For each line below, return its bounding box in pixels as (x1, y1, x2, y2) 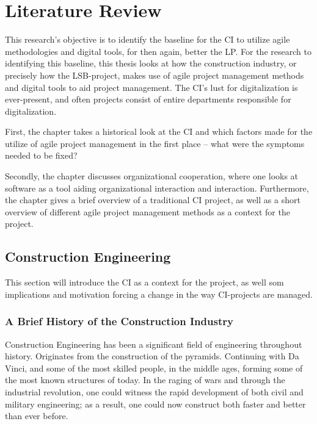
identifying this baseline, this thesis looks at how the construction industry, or (5, 57, 297, 70)
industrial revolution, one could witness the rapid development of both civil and (5, 386, 304, 398)
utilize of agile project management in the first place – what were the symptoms (5, 137, 305, 149)
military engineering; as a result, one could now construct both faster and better (5, 397, 306, 410)
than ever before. (5, 409, 68, 422)
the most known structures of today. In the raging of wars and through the (5, 373, 285, 386)
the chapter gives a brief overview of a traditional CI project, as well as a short (5, 193, 301, 206)
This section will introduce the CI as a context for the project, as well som (5, 276, 284, 289)
